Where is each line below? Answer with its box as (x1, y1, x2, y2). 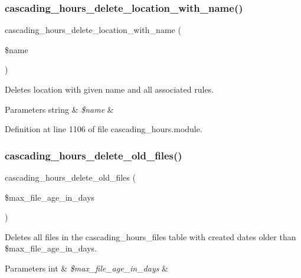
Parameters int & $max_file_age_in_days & (5, 261, 168, 274)
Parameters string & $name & (5, 103, 114, 115)
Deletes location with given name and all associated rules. (5, 83, 214, 95)
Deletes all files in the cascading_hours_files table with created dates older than (5, 230, 296, 243)
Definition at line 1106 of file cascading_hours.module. (5, 123, 202, 135)
